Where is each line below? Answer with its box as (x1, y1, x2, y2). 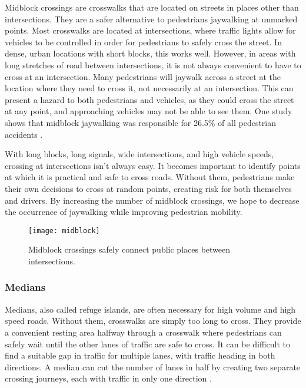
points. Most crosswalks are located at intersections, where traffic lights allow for (5, 24, 296, 37)
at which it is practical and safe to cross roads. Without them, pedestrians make (5, 171, 295, 183)
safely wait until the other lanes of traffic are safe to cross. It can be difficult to (5, 337, 291, 350)
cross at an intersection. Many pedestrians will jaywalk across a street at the (5, 70, 281, 82)
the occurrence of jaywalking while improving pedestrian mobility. (5, 205, 242, 218)
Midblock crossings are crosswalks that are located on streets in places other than (5, 1, 299, 13)
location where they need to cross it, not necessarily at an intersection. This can (5, 82, 294, 94)
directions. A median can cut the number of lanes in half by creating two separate (5, 360, 301, 373)
